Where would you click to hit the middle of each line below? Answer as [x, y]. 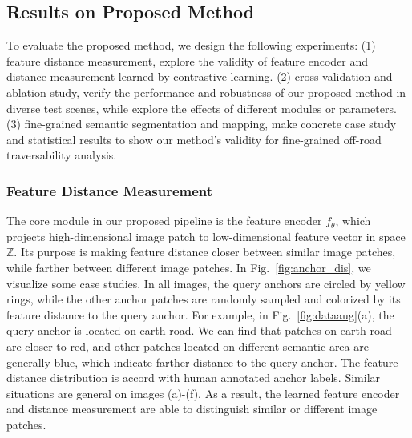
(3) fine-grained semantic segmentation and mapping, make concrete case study [202, 124]
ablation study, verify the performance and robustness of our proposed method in [206, 92]
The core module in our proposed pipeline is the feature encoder [164, 221]
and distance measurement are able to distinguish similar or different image [192, 409]
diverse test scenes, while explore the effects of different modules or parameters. [202, 108]
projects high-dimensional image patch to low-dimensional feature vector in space [206, 236]
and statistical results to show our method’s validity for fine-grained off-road [194, 139]
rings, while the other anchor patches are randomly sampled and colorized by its [204, 299]
